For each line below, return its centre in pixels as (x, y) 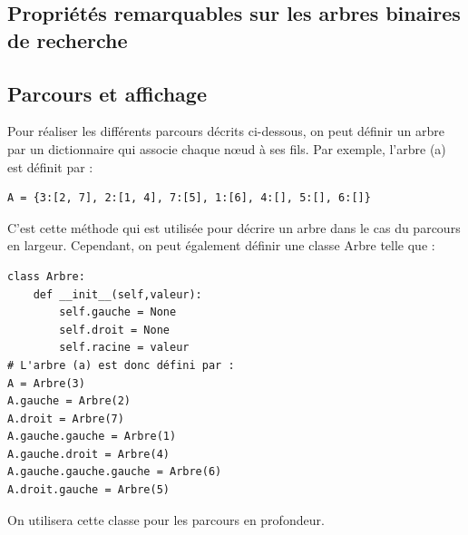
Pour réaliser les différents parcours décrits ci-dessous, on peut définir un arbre (226, 131)
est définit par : (50, 166)
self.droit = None (114, 330)
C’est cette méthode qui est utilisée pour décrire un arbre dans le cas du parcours (234, 227)
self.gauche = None (118, 312)
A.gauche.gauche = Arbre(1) (92, 437)
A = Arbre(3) (46, 383)
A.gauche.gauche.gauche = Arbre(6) (115, 472)
